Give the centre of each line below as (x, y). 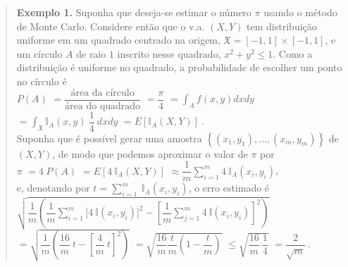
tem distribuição (282, 26)
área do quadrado (103, 106)
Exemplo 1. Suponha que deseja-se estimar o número (134, 12)
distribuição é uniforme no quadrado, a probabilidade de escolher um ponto (179, 67)
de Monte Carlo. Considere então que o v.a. (111, 26)
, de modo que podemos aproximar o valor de (150, 153)
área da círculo (102, 93)
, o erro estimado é (229, 188)
